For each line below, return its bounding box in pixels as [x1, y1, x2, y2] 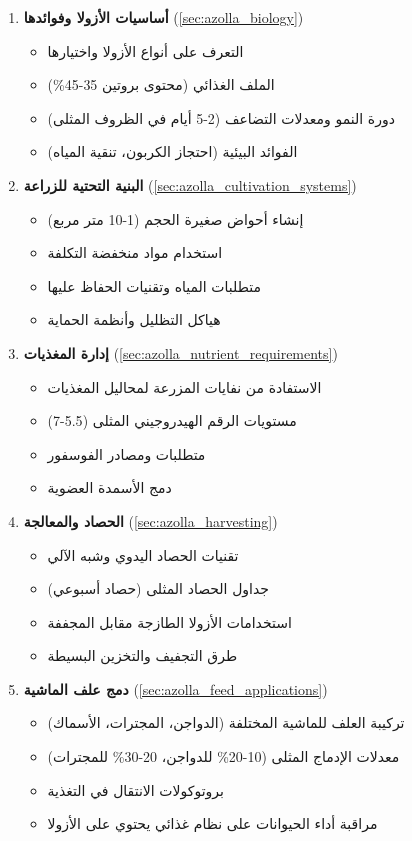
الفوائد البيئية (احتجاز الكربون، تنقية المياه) [47, 141, 298, 162]
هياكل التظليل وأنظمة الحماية [47, 309, 221, 330]
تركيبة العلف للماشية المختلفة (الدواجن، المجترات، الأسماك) [47, 712, 405, 733]
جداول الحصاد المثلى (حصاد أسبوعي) [47, 578, 269, 599]
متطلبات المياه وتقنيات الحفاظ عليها [47, 275, 261, 296]
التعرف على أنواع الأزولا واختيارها [47, 40, 244, 61]
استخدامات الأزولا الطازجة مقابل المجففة [47, 611, 292, 632]
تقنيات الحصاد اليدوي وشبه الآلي [47, 544, 239, 565]
